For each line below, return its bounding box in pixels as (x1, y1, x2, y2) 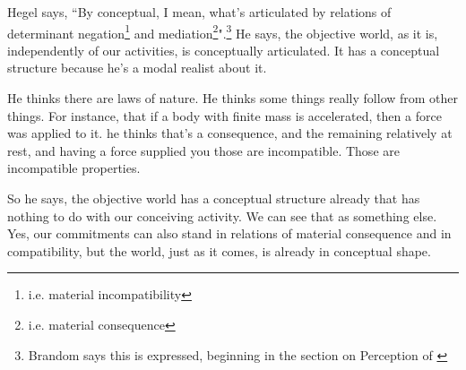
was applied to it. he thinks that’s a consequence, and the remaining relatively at (7, 124, 453, 142)
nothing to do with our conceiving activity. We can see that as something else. (7, 206, 437, 225)
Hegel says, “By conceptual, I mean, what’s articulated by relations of (7, 3, 392, 21)
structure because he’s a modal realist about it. (7, 58, 267, 77)
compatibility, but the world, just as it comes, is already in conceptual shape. (7, 241, 431, 260)
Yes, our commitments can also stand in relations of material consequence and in (7, 224, 452, 243)
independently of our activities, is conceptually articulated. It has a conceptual (7, 40, 440, 59)
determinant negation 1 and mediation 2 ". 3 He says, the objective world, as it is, (7, 21, 438, 42)
